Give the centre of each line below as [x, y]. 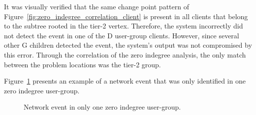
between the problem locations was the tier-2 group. [82, 64]
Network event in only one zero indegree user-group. [102, 107]
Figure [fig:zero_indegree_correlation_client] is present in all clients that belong [126, 16]
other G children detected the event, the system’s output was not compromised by [128, 45]
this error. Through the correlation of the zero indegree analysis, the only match [125, 54]
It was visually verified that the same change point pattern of [96, 6]
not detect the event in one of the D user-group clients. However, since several [122, 35]
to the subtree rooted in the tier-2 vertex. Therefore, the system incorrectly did [124, 26]
